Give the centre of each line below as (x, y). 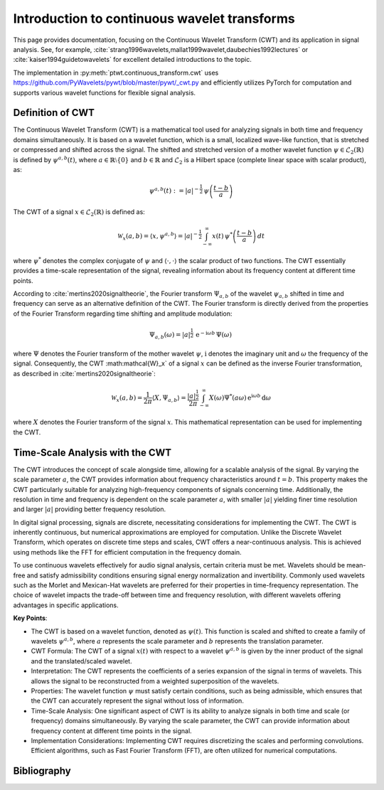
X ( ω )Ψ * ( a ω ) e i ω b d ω (240, 397)
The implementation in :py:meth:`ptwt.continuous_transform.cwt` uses (116, 73)
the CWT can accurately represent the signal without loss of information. (138, 701)
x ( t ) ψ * (222, 235)
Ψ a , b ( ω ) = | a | (170, 336)
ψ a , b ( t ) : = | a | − (174, 190)
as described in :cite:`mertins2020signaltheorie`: (84, 373)
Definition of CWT (54, 113)
